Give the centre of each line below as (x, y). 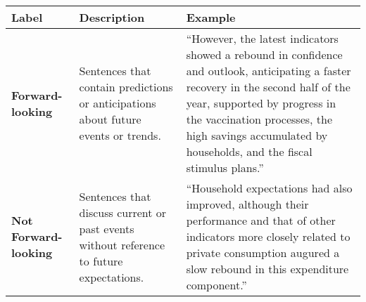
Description (112, 17)
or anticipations (118, 103)
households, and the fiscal (249, 151)
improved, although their (247, 204)
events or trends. (120, 135)
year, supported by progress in (261, 103)
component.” (216, 285)
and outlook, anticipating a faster (269, 71)
